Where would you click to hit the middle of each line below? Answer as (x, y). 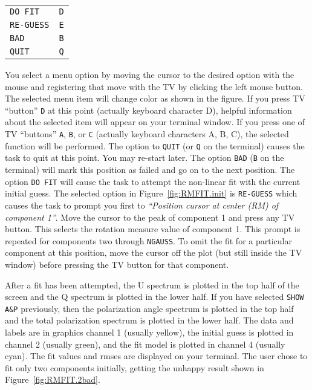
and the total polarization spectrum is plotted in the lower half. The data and (149, 320)
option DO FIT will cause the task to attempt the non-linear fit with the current (153, 181)
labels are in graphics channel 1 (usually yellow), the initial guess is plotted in (149, 332)
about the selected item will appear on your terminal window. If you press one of (155, 122)
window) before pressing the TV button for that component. (117, 264)
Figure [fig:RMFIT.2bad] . (53, 379)
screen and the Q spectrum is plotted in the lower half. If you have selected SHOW (154, 297)
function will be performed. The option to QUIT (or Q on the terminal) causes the (155, 145)
